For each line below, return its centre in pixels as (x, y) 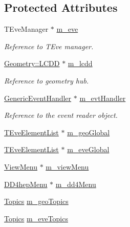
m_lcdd (80, 63)
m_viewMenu (67, 166)
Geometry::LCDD (32, 63)
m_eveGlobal (88, 149)
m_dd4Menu (76, 184)
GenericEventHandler (38, 98)
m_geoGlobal (89, 132)
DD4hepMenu (26, 184)
